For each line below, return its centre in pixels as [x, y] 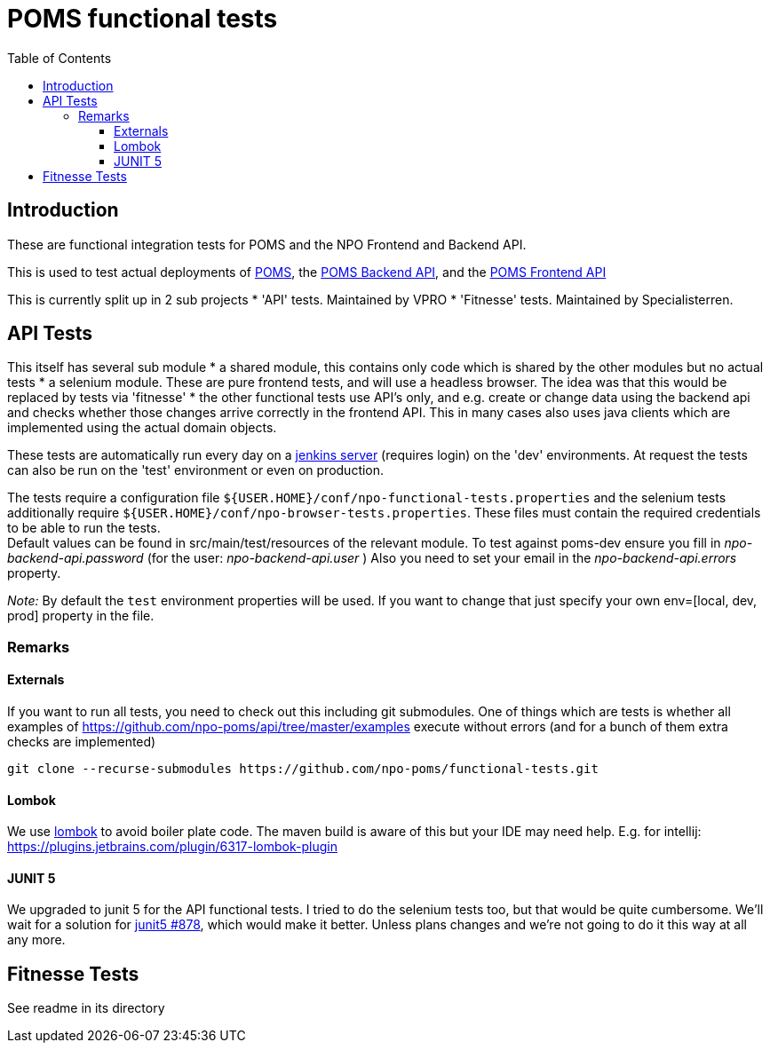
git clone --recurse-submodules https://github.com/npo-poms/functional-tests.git [303, 769]
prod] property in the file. [81, 616]
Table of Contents [60, 58]
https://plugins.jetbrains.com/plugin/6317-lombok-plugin [172, 847]
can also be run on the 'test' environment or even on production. [196, 470]
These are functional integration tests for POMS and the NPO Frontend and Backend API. [267, 244]
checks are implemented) [82, 742]
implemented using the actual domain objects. [142, 428]
